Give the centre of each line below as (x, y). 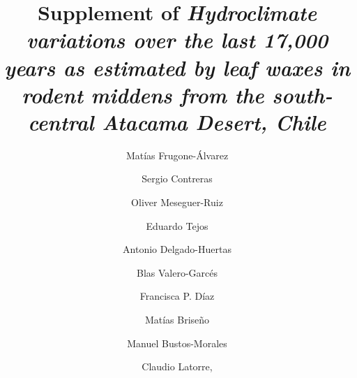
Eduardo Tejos (177, 225)
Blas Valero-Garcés (177, 272)
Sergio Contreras (177, 179)
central (61, 122)
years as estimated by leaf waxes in (177, 67)
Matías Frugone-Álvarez (177, 155)
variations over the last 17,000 (177, 40)
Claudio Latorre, (177, 366)
